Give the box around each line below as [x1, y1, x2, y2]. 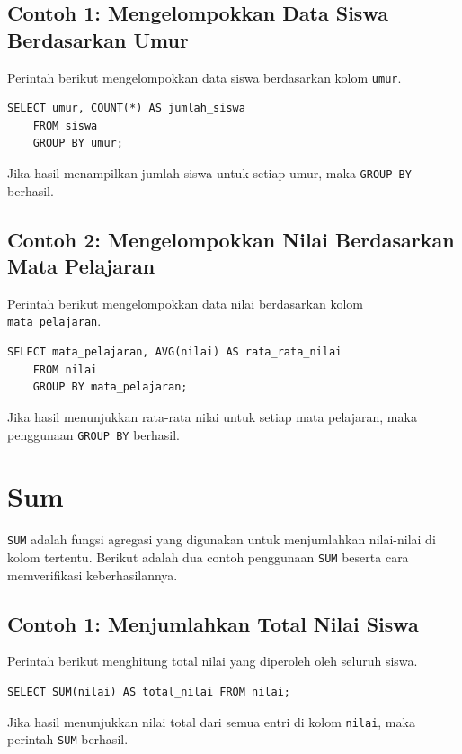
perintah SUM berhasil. [7, 730, 129, 749]
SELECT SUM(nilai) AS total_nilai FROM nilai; [7, 685, 290, 698]
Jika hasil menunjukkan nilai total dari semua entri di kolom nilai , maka [7, 712, 415, 731]
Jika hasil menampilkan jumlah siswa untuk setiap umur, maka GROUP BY [7, 164, 412, 183]
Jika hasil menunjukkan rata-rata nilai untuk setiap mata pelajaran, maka [7, 407, 417, 426]
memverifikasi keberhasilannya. [7, 565, 178, 584]
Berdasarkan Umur [7, 25, 189, 53]
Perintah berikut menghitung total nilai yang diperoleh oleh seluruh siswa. [7, 651, 418, 670]
